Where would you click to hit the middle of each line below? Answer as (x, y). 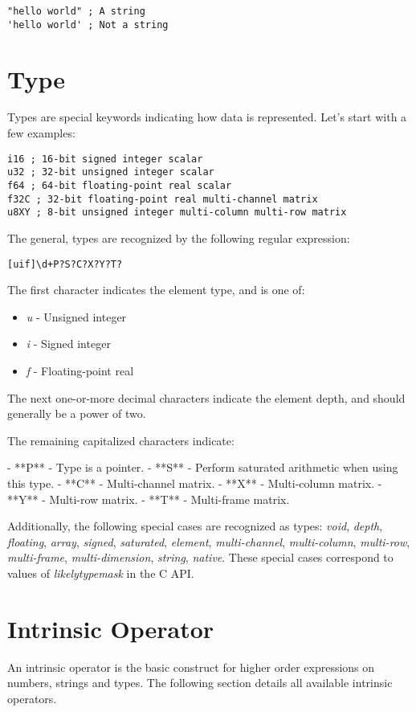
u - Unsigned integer (76, 316)
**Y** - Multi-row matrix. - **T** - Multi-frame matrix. (149, 499)
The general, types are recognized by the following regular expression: (179, 237)
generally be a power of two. (77, 413)
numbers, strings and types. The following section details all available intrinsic (200, 683)
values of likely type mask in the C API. (101, 573)
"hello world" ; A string (76, 11)
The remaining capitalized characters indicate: (121, 440)
